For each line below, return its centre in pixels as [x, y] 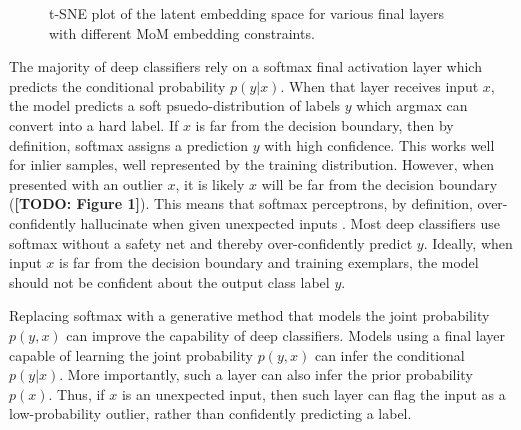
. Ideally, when [468, 242]
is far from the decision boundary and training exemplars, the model [269, 262]
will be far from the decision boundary [379, 183]
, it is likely [210, 183]
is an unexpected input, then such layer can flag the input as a [313, 393]
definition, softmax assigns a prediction [129, 144]
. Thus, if [76, 393]
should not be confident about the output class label [169, 281]
